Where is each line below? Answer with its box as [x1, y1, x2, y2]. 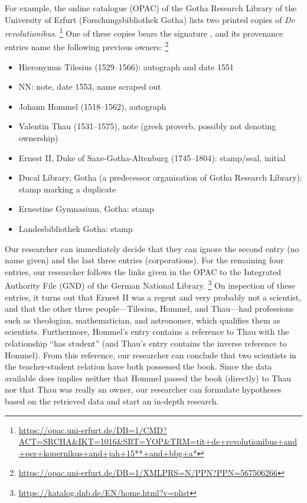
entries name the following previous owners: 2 [5, 39, 169, 53]
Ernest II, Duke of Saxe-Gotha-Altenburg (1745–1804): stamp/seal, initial [18, 151, 286, 164]
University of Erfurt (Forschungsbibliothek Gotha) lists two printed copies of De [5, 13, 295, 25]
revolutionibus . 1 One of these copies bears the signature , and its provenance [5, 25, 283, 39]
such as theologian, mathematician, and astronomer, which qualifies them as [5, 313, 280, 326]
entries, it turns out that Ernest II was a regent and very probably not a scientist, [5, 290, 302, 303]
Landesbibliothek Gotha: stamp [18, 223, 133, 235]
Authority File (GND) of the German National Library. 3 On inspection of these [5, 277, 295, 292]
